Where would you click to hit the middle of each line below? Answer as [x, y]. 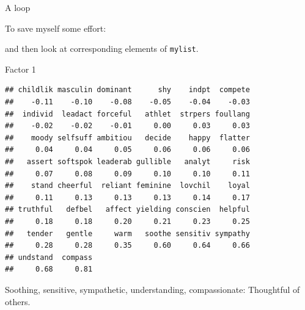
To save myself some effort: [56, 28]
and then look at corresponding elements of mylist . [102, 49]
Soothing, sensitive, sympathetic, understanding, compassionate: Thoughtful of [152, 289]
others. [18, 301]
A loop [18, 7]
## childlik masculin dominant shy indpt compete [127, 90]
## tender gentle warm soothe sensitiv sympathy [127, 233]
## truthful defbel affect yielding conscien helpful [127, 210]
